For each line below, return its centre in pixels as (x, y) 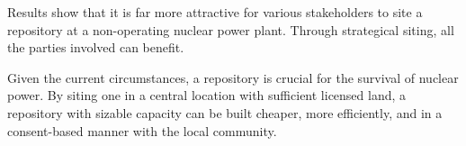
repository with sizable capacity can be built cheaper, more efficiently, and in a (225, 112)
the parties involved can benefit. (96, 47)
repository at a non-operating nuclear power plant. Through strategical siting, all (231, 29)
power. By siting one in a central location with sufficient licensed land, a (207, 95)
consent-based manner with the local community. (142, 130)
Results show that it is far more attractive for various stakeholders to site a (215, 12)
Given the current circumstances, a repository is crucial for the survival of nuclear (233, 77)
